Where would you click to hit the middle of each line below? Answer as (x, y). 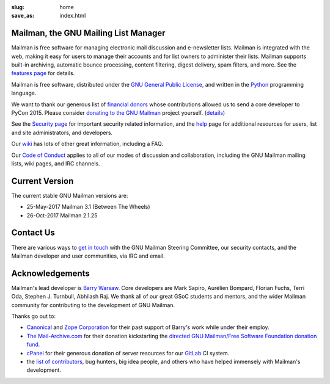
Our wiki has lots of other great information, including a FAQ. (87, 144)
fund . (33, 344)
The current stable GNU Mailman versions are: (70, 195)
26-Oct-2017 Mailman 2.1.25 (62, 215)
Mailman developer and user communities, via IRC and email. (88, 256)
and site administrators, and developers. (62, 132)
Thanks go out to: (34, 316)
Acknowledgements (50, 273)
